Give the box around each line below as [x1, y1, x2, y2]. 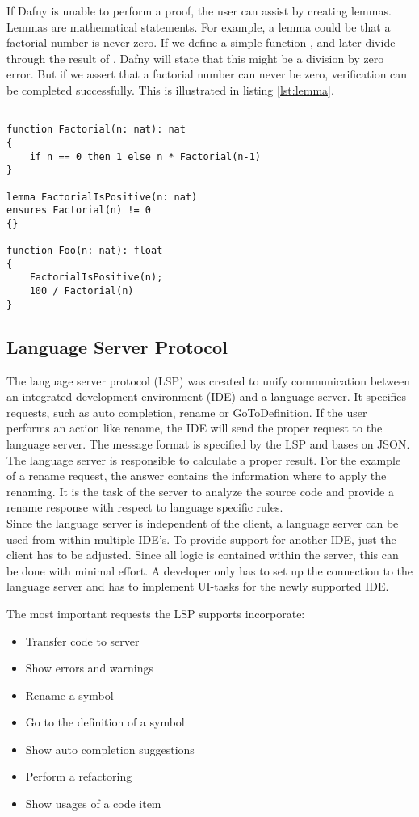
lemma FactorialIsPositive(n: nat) [6, 191, 198, 203]
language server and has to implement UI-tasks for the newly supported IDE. [6, 578, 389, 595]
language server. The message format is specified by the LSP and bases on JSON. [6, 435, 410, 452]
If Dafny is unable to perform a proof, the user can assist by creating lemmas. [6, 2, 392, 19]
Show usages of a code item [25, 795, 161, 812]
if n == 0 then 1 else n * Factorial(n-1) [29, 150, 261, 162]
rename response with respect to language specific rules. [6, 499, 283, 516]
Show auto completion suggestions [25, 740, 195, 757]
